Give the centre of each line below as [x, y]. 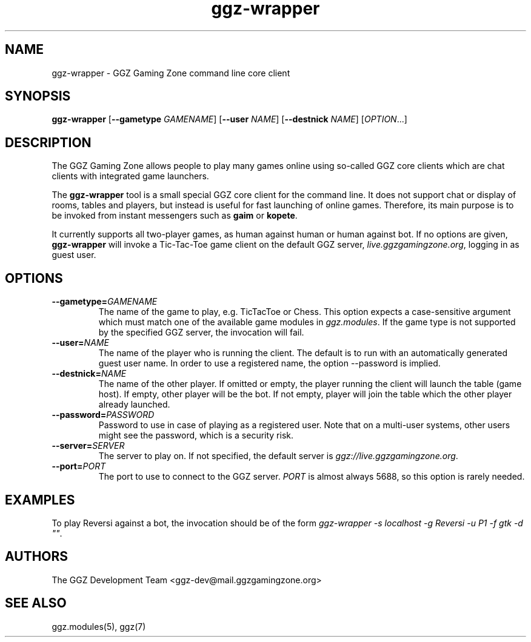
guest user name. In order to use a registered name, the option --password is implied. [269, 363]
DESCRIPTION [48, 142]
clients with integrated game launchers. [130, 176]
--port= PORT [79, 466]
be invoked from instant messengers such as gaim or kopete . [175, 216]
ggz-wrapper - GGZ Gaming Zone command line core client [171, 73]
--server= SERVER [88, 446]
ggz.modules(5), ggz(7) [99, 626]
